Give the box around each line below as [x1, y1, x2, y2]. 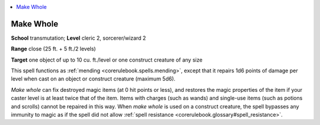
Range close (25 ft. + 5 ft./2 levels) [11, 45, 96, 53]
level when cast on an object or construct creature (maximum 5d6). [11, 75, 176, 82]
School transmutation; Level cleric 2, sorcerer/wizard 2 [11, 34, 146, 41]
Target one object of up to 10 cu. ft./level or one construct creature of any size [11, 56, 203, 63]
